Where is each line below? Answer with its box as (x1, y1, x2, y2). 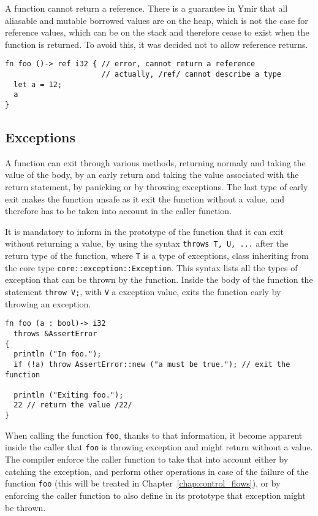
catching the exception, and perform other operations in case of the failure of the (5, 464, 309, 477)
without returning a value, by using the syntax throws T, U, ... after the (5, 237, 289, 250)
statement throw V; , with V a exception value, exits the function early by (5, 285, 281, 298)
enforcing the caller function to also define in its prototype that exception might (5, 488, 306, 501)
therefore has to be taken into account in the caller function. (5, 204, 232, 217)
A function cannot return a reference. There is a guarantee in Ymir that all (5, 2, 288, 14)
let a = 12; (13, 80, 62, 89)
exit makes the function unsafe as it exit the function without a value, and (5, 192, 285, 205)
